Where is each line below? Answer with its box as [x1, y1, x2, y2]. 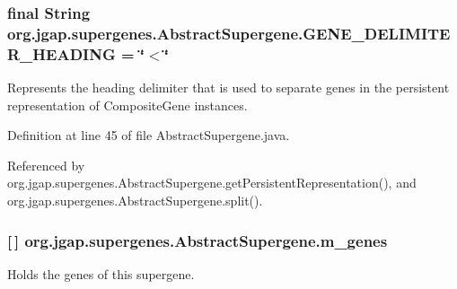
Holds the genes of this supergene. [7, 264, 195, 283]
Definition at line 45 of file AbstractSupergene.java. [7, 126, 290, 144]
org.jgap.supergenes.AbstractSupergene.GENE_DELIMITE [7, 22, 451, 44]
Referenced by [7, 155, 85, 174]
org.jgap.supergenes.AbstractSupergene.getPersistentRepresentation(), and [7, 173, 417, 192]
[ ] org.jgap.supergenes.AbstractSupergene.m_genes [7, 229, 388, 251]
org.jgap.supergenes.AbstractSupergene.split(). [7, 191, 263, 210]
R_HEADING [7, 42, 116, 65]
